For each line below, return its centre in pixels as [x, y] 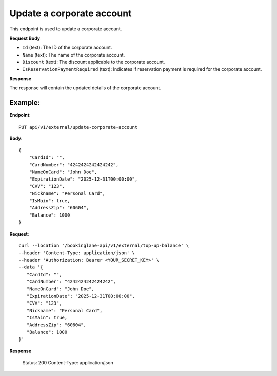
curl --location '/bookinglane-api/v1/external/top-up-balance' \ [104, 246]
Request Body [25, 38]
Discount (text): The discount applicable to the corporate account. [94, 62]
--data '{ [31, 267]
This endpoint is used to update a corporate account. [66, 29]
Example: [25, 103]
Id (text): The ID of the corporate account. [67, 48]
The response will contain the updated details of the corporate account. [85, 88]
